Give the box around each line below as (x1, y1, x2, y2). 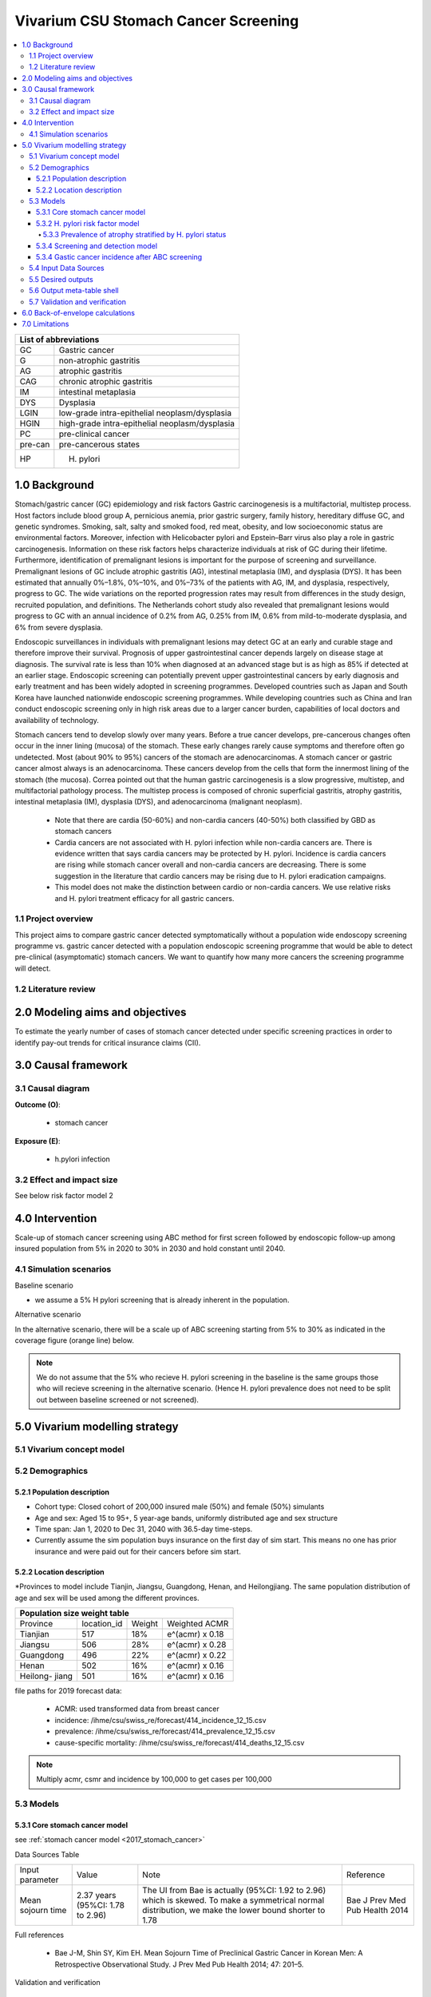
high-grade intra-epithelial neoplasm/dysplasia (58, 418, 235, 429)
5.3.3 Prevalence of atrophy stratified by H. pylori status (42, 230, 227, 240)
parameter (19, 1874, 59, 1885)
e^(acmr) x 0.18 (166, 1628, 224, 1639)
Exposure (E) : (14, 1136, 61, 1145)
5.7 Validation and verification (29, 296, 127, 307)
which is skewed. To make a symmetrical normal (142, 1895, 325, 1906)
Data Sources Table (14, 1849, 80, 1859)
